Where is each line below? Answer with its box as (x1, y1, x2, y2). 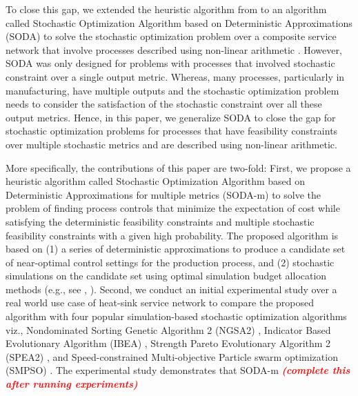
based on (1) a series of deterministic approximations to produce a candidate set (6, 241, 346, 256)
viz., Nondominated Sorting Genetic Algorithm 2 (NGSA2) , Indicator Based (6, 322, 331, 337)
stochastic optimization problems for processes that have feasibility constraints (6, 123, 338, 138)
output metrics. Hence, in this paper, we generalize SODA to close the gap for (6, 110, 336, 124)
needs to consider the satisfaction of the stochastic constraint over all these (6, 97, 322, 111)
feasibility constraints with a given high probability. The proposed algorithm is (6, 228, 339, 242)
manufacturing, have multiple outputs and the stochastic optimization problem (6, 83, 339, 97)
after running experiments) (6, 377, 138, 391)
